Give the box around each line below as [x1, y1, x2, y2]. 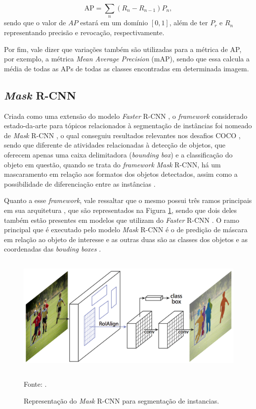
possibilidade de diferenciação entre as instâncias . [4, 178, 156, 189]
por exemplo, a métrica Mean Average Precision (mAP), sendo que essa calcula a [4, 53, 250, 64]
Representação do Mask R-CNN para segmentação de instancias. [24, 395, 219, 406]
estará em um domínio [80, 17, 148, 28]
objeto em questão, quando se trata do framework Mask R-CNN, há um [4, 159, 221, 169]
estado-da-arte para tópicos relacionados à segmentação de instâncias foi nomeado [4, 120, 252, 131]
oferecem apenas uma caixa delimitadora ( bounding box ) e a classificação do [4, 149, 233, 159]
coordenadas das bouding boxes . [4, 244, 101, 254]
